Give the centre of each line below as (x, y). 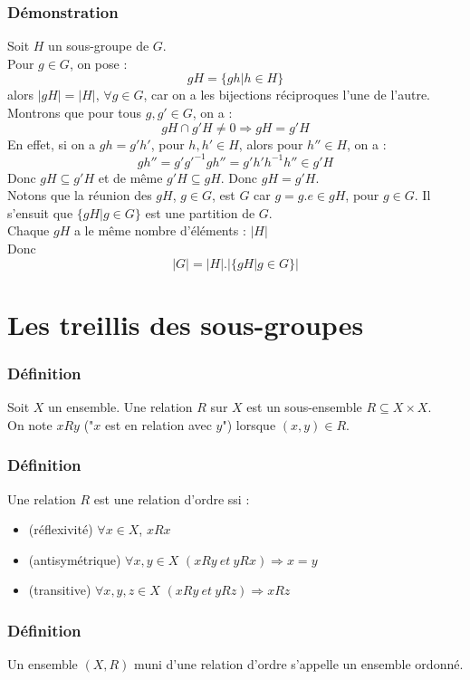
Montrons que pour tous (75, 112)
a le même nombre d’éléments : (160, 230)
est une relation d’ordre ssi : (172, 498)
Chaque (29, 230)
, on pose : (98, 63)
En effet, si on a (52, 144)
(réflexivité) (61, 529)
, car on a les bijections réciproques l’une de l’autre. (287, 95)
